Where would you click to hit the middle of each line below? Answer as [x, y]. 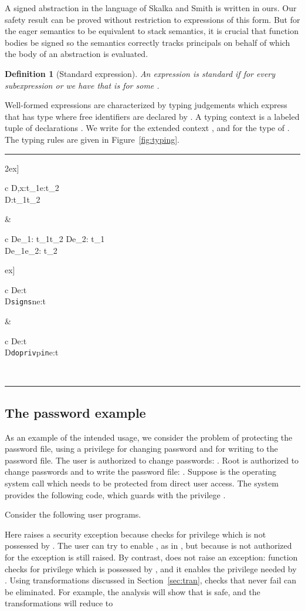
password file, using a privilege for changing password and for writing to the [141, 449]
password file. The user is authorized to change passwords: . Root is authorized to [152, 460]
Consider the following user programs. [73, 514]
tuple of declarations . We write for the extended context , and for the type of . [147, 128]
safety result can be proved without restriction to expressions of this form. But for [152, 19]
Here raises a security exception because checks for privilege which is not [135, 534]
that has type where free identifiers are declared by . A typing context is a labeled [152, 116]
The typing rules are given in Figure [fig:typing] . [92, 139]
